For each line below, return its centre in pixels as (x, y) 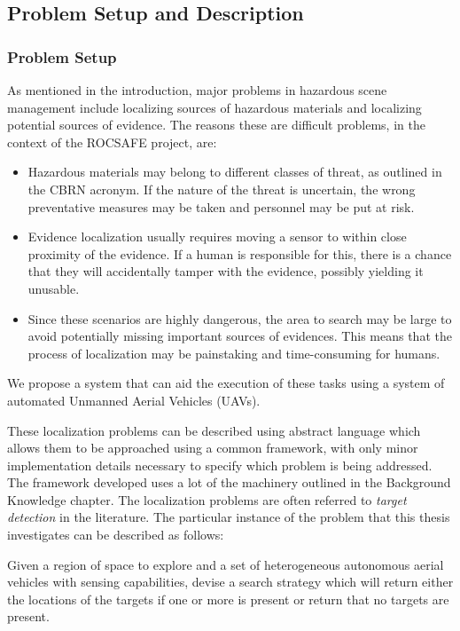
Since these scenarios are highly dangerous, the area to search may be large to (240, 318)
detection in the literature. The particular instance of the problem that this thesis (229, 517)
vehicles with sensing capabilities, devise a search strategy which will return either (230, 582)
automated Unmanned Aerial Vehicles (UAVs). (134, 400)
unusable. (54, 288)
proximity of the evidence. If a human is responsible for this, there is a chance (240, 253)
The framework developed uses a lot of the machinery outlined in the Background (229, 482)
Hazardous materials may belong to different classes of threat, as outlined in (235, 172)
